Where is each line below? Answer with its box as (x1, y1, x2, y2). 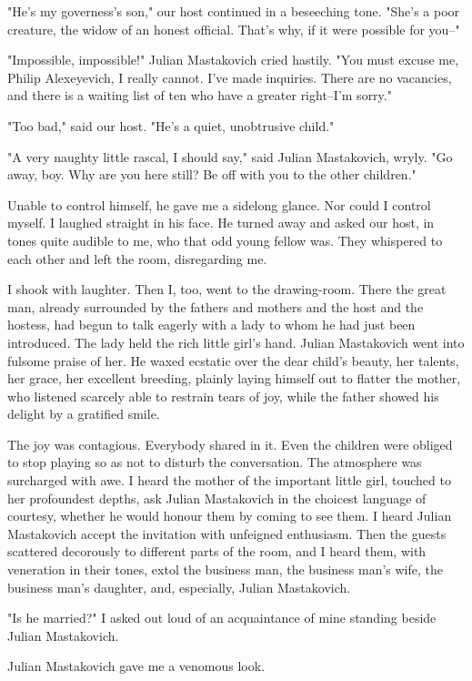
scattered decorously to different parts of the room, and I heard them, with (7, 542, 427, 561)
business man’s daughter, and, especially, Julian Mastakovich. (7, 577, 351, 596)
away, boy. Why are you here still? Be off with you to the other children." (7, 165, 417, 184)
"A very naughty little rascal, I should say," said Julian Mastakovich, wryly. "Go (7, 147, 453, 166)
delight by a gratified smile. (7, 404, 160, 423)
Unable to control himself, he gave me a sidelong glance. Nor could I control (7, 195, 431, 214)
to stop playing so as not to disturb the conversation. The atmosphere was (7, 452, 422, 472)
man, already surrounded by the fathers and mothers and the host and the (7, 297, 424, 316)
